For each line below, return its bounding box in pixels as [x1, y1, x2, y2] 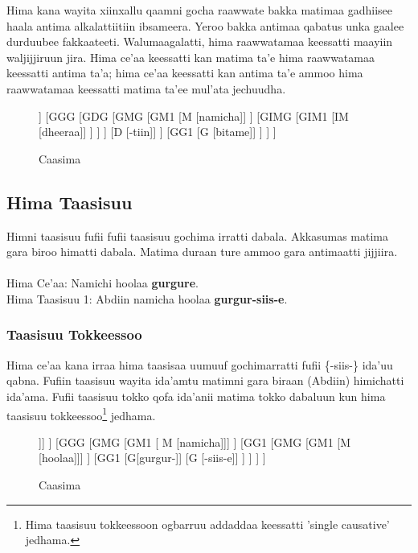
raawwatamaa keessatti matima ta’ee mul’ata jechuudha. [6, 80, 286, 97]
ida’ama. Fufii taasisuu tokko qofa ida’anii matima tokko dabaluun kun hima [6, 387, 386, 404]
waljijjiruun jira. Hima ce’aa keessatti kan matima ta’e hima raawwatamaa [6, 48, 375, 65]
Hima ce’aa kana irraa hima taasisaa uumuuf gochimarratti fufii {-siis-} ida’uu [6, 356, 393, 373]
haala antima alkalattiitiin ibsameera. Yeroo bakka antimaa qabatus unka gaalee [6, 17, 404, 34]
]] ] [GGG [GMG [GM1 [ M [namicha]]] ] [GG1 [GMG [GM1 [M [39, 433, 351, 450]
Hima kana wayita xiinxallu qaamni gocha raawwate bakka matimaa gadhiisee [6, 2, 393, 18]
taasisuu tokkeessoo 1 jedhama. [6, 404, 156, 423]
